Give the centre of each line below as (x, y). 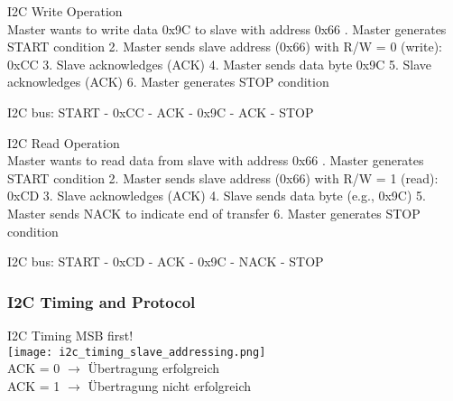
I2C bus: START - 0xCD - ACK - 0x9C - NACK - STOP (166, 261)
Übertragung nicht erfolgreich (170, 385)
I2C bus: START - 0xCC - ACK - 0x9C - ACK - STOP (161, 112)
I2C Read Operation (64, 142)
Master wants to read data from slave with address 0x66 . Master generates (216, 160)
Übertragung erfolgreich (154, 368)
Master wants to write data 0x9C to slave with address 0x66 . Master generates (227, 28)
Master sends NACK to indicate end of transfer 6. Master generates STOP (214, 213)
